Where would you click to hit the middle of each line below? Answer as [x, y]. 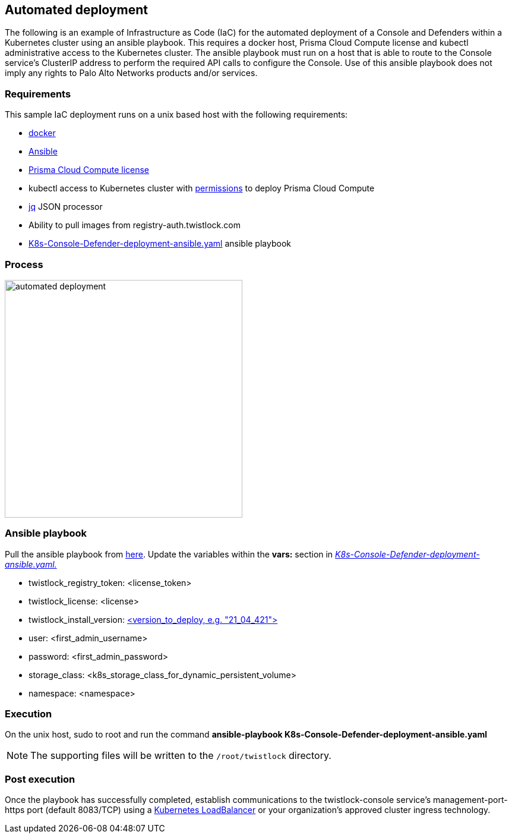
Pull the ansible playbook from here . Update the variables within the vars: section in [169, 554]
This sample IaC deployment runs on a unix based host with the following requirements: [176, 115]
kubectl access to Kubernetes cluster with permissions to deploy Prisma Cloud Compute [202, 188]
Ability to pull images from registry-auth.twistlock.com [135, 225]
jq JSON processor [66, 207]
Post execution [40, 779]
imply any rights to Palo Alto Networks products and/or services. [131, 73]
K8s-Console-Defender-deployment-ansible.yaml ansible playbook [160, 244]
